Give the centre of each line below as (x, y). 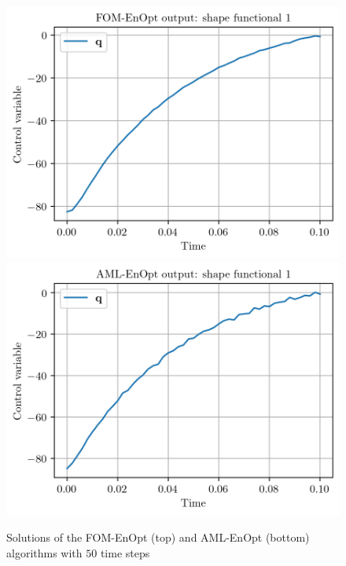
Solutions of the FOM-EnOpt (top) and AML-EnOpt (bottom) (158, 537)
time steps (125, 552)
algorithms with (44, 552)
